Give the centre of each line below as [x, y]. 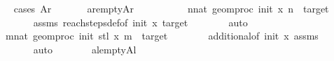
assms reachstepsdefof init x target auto [140, 22]
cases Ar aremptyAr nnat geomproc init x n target [171, 8]
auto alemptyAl [85, 49]
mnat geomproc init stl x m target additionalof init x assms [162, 36]
